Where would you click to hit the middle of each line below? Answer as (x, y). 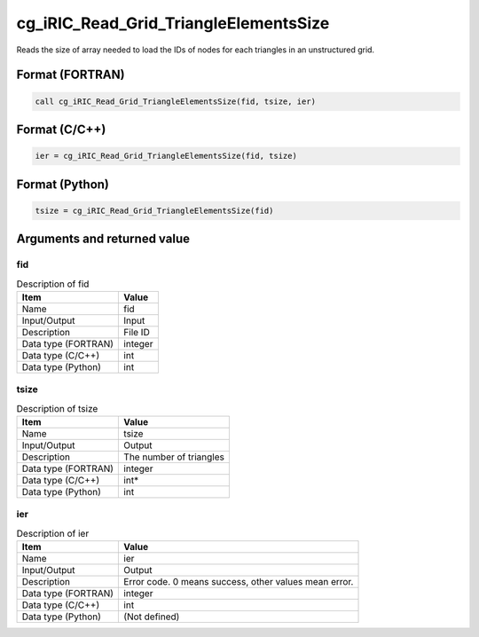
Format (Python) (63, 184)
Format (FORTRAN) (71, 75)
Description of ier (53, 533)
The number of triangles (174, 457)
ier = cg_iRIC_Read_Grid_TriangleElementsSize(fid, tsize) (166, 156)
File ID (137, 332)
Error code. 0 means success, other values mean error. (239, 582)
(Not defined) (152, 617)
